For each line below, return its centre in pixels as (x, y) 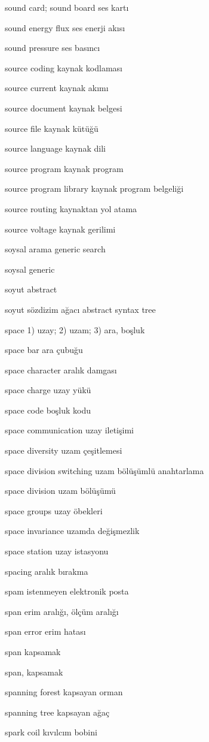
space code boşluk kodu (48, 410)
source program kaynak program (64, 168)
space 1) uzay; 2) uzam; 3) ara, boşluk (75, 329)
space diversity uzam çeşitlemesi (64, 450)
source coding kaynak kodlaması (64, 67)
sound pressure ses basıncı (53, 48)
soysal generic (30, 269)
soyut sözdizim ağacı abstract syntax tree (80, 309)
